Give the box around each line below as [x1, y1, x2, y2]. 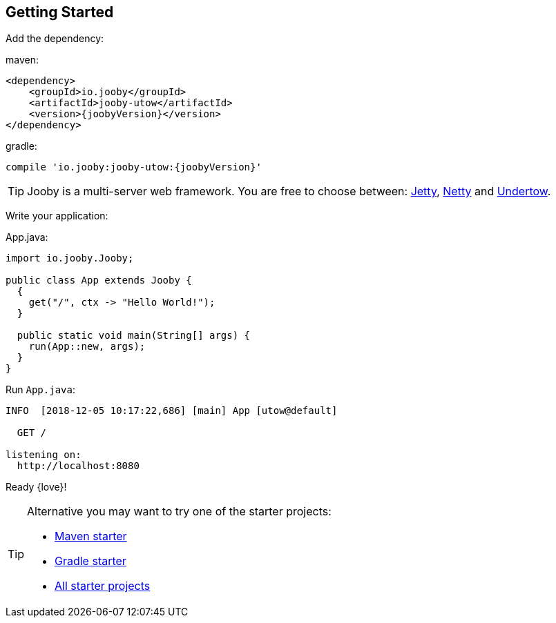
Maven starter [55, 529, 127, 544]
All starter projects [55, 579, 151, 593]
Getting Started [6, 3, 114, 21]
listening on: [6, 449, 82, 461]
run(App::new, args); [28, 341, 146, 353]
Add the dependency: [6, 32, 104, 45]
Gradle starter [55, 554, 126, 568]
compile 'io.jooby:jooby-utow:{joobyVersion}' [6, 161, 262, 173]
